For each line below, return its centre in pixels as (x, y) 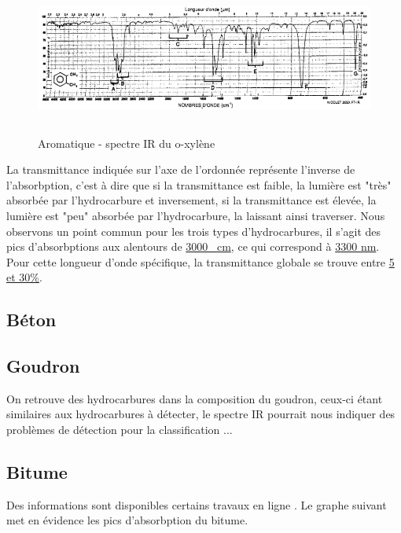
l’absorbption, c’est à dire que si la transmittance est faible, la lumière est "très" (199, 184)
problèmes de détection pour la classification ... (120, 430)
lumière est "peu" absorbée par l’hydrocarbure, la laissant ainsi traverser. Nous (196, 215)
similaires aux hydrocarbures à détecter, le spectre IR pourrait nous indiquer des (201, 414)
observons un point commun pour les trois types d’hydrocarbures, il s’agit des (194, 231)
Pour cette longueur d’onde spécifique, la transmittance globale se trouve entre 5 (200, 261)
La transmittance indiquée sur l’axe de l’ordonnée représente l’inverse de (181, 169)
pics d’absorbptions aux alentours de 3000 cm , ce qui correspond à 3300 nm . (193, 246)
